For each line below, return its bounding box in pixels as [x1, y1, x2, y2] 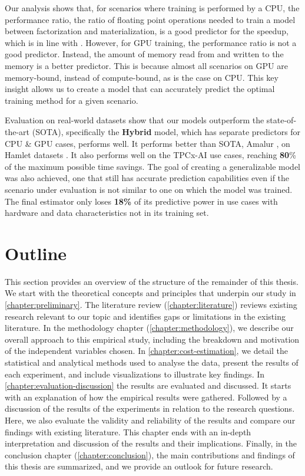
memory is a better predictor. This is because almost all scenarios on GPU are [5, 59, 288, 71]
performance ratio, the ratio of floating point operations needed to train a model [5, 13, 296, 25]
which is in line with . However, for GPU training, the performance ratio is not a [5, 36, 297, 48]
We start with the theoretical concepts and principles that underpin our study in [5, 287, 296, 299]
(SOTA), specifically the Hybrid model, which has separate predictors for [32, 125, 301, 137]
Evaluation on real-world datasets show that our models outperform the [5, 114, 264, 126]
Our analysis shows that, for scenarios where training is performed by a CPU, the [5, 2, 300, 14]
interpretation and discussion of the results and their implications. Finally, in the [5, 437, 297, 449]
